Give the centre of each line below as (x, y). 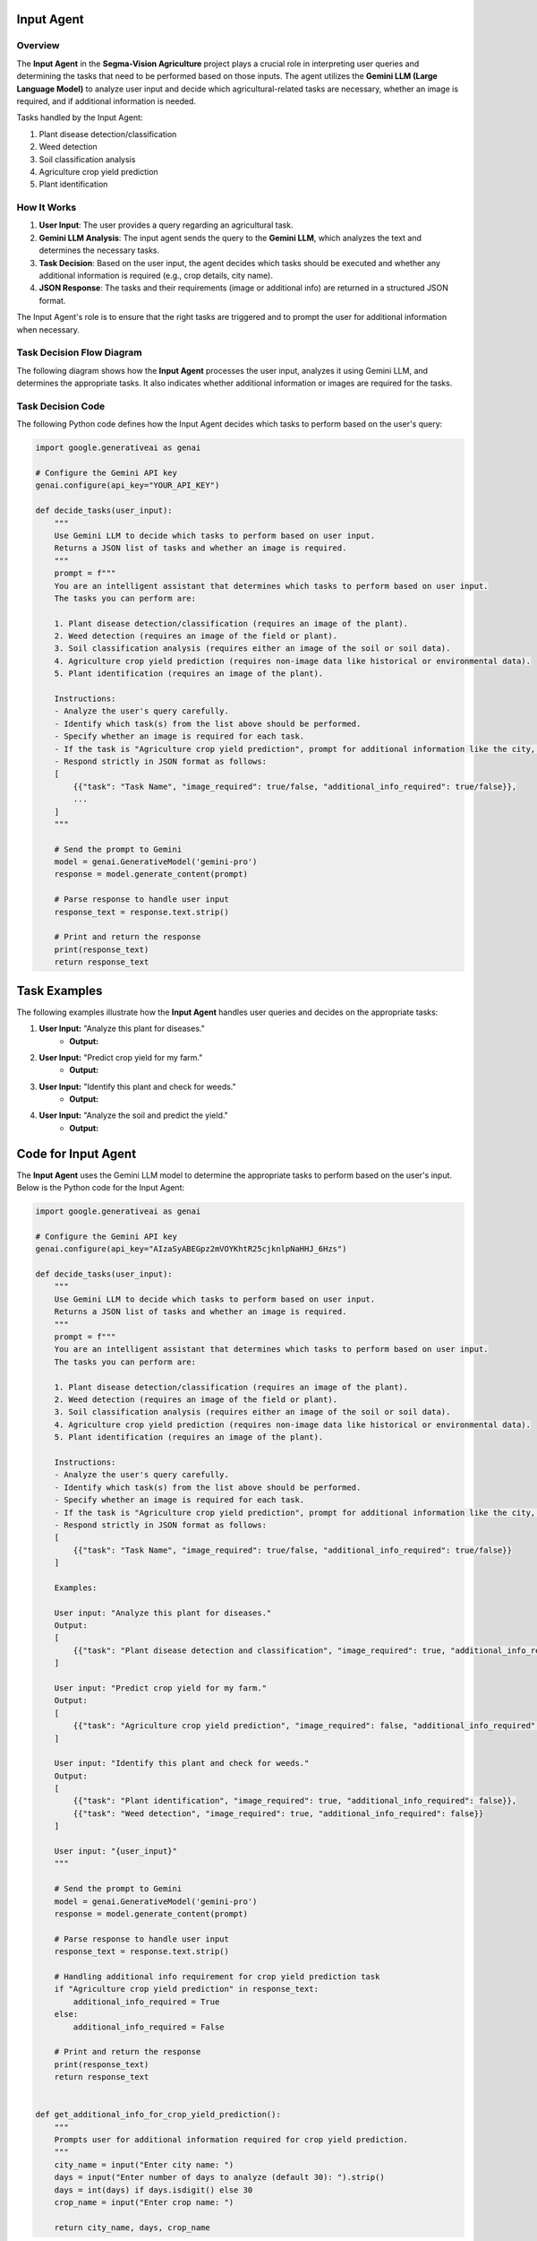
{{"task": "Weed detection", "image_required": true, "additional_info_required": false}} (278, 1813)
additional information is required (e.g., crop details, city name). (156, 275)
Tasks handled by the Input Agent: (80, 117)
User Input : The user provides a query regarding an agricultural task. (166, 225)
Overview (38, 46)
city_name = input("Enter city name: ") (144, 2164)
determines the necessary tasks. (99, 250)
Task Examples (60, 991)
